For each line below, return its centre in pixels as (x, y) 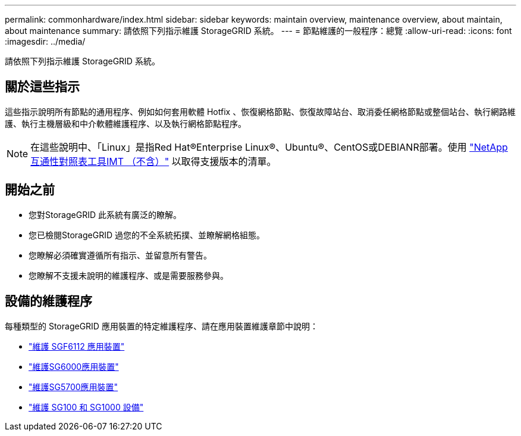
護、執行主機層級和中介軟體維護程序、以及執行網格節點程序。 (125, 123)
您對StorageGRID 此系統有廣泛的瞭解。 (105, 214)
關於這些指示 (42, 87)
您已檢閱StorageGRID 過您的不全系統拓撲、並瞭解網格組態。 (147, 235)
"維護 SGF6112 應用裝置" (77, 346)
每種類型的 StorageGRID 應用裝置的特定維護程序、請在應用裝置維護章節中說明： (161, 326)
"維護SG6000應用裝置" (74, 366)
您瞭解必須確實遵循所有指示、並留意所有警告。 (120, 255)
